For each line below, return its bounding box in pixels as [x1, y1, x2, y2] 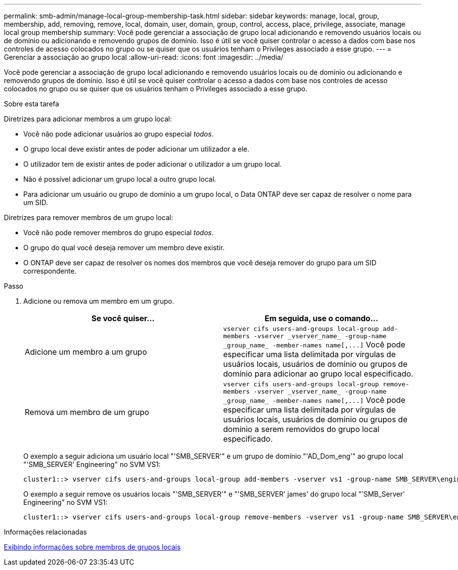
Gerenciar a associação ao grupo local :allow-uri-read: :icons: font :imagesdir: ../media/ [4, 53, 283, 61]
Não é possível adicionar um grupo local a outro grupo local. [23, 175, 216, 183]
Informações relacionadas [4, 528, 87, 536]
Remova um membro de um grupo [25, 407, 149, 417]
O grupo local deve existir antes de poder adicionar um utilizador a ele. [23, 145, 249, 153]
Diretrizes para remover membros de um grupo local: [4, 213, 173, 222]
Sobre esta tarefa [4, 100, 59, 108]
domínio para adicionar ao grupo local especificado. [223, 369, 413, 379]
